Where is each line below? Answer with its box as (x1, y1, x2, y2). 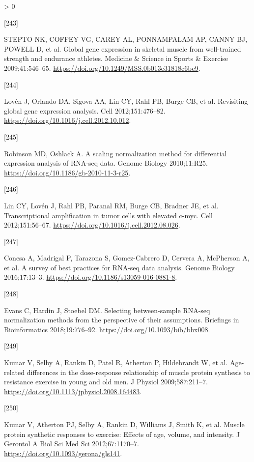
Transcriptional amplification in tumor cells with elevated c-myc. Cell (4, 210, 213, 220)
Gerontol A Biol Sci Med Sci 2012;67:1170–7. (4, 438, 139, 449)
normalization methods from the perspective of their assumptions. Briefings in (4, 315, 239, 325)
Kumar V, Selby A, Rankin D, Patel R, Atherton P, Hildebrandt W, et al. (4, 357, 228, 368)
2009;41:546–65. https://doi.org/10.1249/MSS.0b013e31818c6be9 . (4, 62, 200, 73)
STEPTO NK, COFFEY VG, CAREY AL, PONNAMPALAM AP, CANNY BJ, (4, 34, 248, 44)
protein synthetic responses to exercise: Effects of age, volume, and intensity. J (4, 429, 240, 439)
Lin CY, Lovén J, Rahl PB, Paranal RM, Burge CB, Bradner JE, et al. (4, 200, 219, 210)
